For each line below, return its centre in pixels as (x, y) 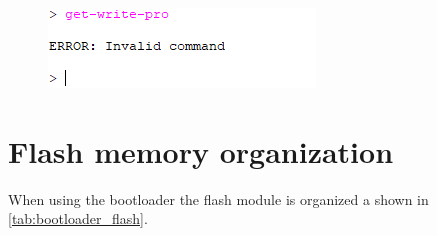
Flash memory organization (201, 150)
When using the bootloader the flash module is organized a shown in (218, 198)
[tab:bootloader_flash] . (78, 218)
